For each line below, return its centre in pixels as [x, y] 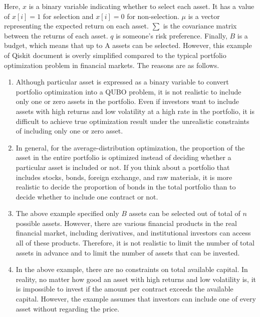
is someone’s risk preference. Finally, [172, 35]
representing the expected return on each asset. [76, 26]
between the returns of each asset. [56, 35]
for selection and [68, 16]
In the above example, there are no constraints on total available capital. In [132, 269]
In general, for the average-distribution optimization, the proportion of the [130, 147]
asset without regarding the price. [68, 308]
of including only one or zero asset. [69, 131]
